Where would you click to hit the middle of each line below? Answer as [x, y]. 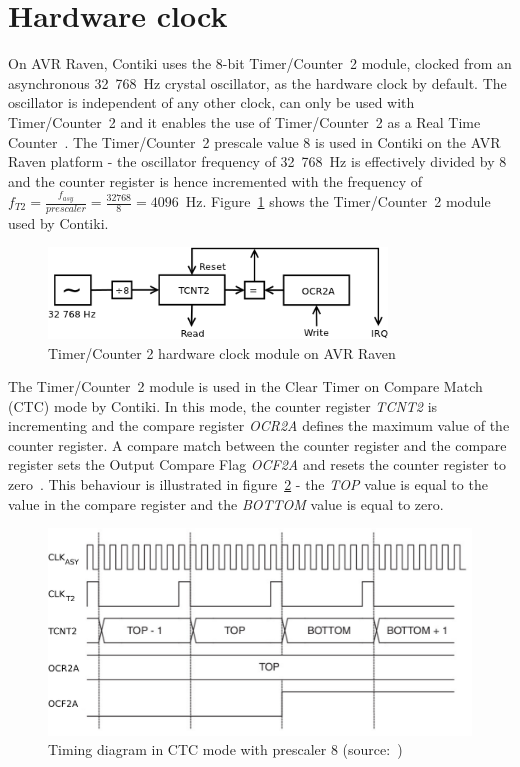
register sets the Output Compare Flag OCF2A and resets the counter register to [257, 464]
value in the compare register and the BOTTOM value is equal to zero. [226, 503]
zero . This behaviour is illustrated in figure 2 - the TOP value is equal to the [248, 484]
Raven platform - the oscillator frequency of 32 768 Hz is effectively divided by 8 [257, 161]
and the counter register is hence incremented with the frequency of [215, 180]
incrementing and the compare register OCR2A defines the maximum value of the [259, 425]
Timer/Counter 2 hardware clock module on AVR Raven [222, 352]
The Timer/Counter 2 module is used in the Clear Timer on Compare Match [245, 386]
